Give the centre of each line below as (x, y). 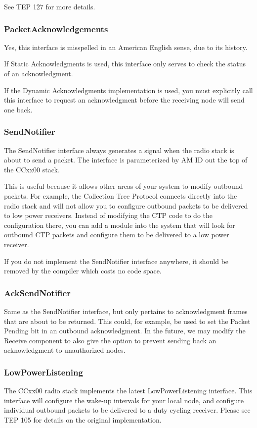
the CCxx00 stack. (32, 169)
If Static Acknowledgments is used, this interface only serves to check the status (125, 64)
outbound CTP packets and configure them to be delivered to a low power (117, 235)
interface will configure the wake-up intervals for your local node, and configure (124, 400)
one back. (18, 109)
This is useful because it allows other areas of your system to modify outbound (124, 186)
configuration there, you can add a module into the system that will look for (120, 225)
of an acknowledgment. (39, 73)
